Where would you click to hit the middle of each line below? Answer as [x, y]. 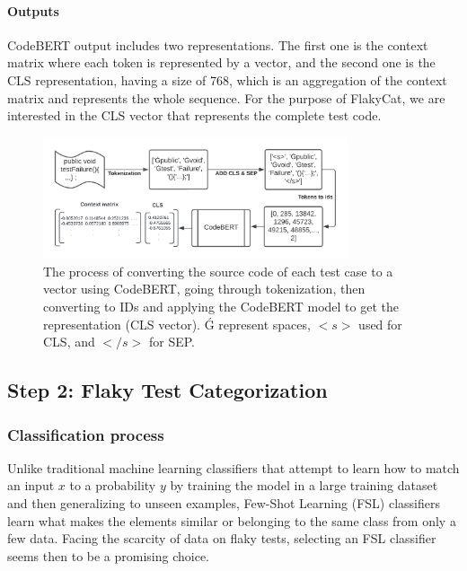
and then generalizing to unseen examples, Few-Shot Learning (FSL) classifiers [224, 502]
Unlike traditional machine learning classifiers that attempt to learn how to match [233, 467]
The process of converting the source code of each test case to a [218, 271]
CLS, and [69, 342]
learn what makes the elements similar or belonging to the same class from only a [232, 520]
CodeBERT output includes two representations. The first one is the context [218, 44]
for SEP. [172, 342]
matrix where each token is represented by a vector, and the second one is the [221, 62]
